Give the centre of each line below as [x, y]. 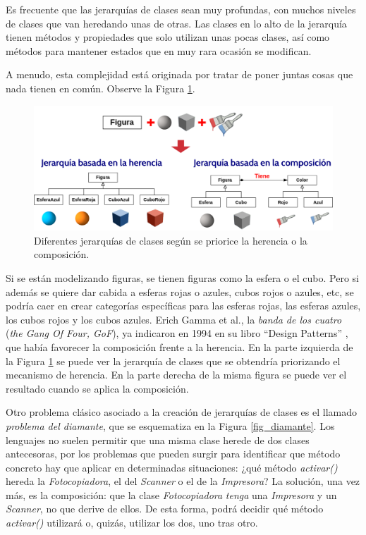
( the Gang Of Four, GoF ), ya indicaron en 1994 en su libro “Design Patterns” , [177, 333]
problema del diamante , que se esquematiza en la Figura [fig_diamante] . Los [170, 425]
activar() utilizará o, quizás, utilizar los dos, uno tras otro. [132, 523]
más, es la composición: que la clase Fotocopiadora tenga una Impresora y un [171, 494]
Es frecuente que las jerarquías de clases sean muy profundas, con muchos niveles [181, 9]
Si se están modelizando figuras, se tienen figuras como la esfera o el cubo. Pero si [182, 277]
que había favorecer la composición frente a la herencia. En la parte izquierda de [179, 346]
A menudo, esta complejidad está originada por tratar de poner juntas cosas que [179, 74]
